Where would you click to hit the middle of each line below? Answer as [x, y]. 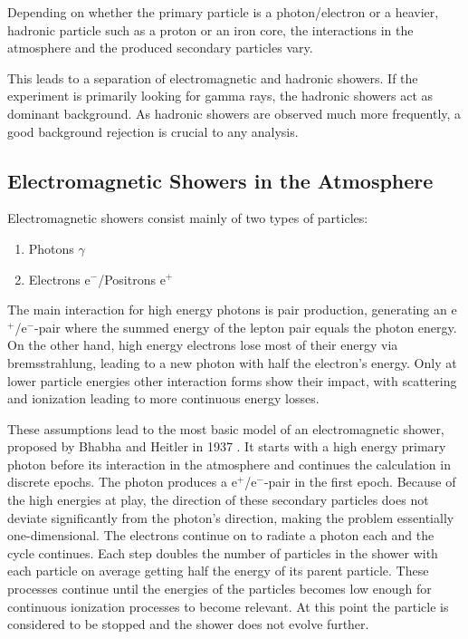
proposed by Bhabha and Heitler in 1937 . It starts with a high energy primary [227, 446]
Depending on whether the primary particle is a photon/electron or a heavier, [223, 12]
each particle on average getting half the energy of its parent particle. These [218, 571]
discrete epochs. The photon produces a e [122, 482]
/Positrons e [132, 279]
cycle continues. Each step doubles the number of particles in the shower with [223, 552]
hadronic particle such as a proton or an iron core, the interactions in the [210, 29]
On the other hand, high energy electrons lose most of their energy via [203, 345]
